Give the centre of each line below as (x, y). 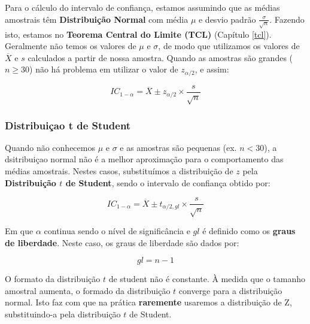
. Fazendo (287, 19)
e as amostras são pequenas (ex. (178, 147)
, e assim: (212, 69)
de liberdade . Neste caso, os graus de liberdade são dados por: (122, 242)
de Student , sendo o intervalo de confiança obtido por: (168, 182)
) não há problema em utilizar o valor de (104, 69)
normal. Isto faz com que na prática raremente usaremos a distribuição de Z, (148, 302)
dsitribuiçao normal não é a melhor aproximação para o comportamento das (144, 159)
